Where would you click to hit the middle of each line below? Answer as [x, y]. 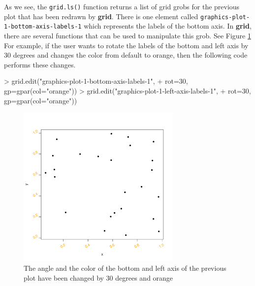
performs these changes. [40, 64]
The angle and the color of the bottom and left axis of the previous [125, 268]
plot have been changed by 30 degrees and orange [98, 277]
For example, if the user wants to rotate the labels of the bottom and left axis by [126, 45]
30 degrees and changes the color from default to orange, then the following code [126, 55]
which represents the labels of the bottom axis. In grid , [168, 26]
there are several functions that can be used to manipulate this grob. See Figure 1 [127, 35]
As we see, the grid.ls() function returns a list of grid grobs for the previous [122, 6]
